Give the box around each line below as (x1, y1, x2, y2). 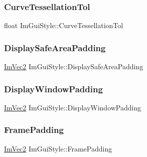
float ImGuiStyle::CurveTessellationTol (4, 20, 123, 31)
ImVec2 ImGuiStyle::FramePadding (4, 143, 112, 153)
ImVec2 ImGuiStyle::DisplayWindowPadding (4, 102, 141, 112)
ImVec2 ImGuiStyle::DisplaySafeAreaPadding (4, 61, 143, 72)
